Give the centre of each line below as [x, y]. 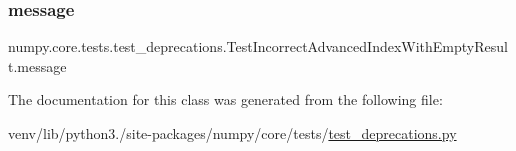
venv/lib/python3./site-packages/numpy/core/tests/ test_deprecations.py [232, 133]
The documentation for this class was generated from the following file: [225, 99]
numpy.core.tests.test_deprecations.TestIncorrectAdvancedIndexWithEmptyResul [258, 46]
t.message [37, 65]
